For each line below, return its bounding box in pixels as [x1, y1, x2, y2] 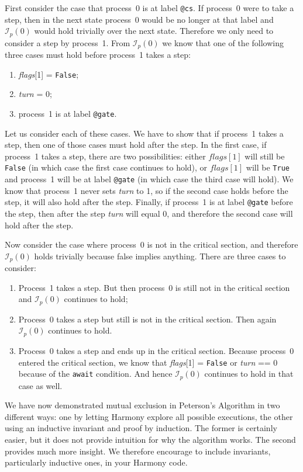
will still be [245, 150, 285, 162]
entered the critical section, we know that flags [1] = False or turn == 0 [18, 356, 278, 368]
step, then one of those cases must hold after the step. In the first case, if [5, 138, 267, 151]
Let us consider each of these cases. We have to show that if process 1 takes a [5, 127, 284, 139]
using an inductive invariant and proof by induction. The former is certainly [5, 422, 277, 434]
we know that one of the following [162, 36, 284, 48]
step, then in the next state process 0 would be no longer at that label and [5, 13, 274, 25]
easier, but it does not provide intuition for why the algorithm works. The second [5, 433, 296, 445]
